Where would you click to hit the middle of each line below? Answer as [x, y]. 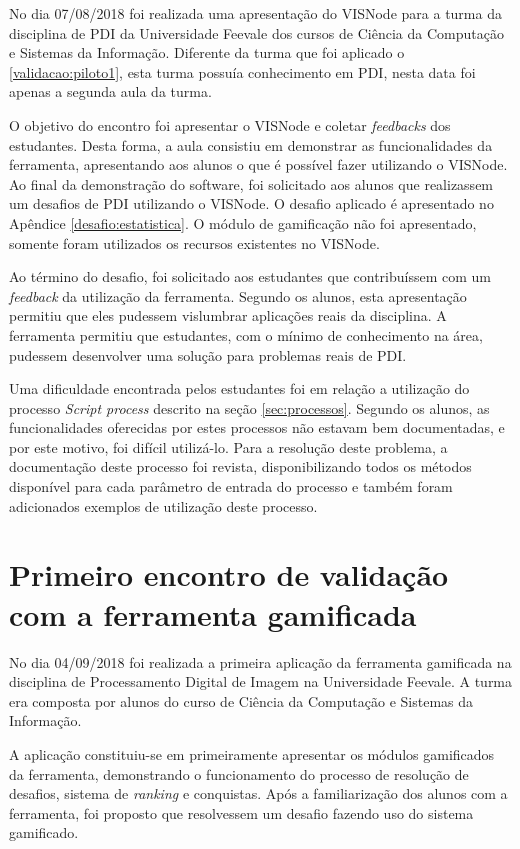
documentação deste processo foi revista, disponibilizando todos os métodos [240, 466]
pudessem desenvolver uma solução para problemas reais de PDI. [208, 354]
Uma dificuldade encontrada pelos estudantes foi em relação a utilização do [239, 388]
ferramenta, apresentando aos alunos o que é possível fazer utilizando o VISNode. [258, 164]
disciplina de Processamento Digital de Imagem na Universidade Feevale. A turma [261, 681]
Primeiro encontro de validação [229, 574]
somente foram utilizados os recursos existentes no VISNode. [194, 242]
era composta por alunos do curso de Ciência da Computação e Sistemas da [241, 700]
